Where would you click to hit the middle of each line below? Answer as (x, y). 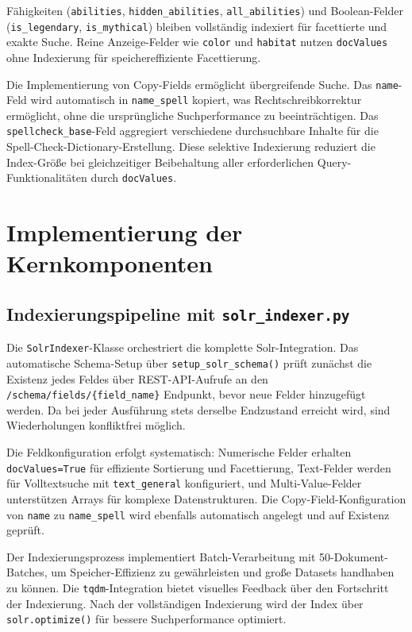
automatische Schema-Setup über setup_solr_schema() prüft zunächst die (189, 362)
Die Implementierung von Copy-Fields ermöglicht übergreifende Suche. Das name (202, 84)
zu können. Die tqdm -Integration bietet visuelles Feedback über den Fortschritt (198, 588)
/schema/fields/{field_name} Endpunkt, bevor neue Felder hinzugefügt (186, 394)
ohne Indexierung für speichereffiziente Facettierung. (134, 57)
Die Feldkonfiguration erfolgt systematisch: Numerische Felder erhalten (179, 452)
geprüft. (25, 530)
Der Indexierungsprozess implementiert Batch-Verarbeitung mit (161, 556)
